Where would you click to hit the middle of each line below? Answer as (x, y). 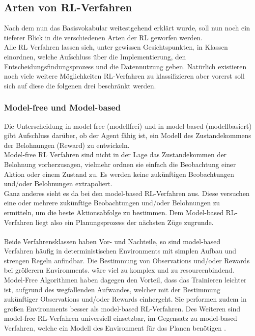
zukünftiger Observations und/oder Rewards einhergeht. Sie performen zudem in (125, 299)
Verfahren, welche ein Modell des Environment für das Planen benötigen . (115, 328)
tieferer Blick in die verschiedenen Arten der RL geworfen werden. (103, 37)
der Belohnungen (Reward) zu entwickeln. (67, 145)
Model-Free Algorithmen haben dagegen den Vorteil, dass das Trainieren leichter (125, 280)
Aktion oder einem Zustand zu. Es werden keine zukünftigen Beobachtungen (119, 174)
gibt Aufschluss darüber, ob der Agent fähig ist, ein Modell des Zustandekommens (128, 135)
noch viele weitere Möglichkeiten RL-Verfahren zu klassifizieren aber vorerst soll (124, 76)
